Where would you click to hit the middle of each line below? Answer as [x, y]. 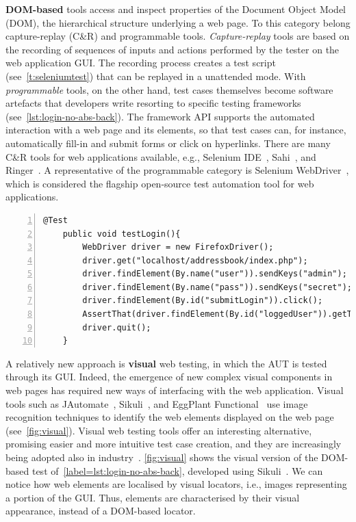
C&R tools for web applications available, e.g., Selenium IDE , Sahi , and [161, 156]
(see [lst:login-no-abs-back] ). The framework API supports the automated [160, 116]
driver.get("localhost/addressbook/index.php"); [195, 260]
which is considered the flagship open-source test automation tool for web [160, 183]
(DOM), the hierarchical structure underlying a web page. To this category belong [178, 22]
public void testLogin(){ [122, 234]
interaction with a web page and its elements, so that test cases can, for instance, [176, 130]
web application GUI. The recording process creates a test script [141, 63]
